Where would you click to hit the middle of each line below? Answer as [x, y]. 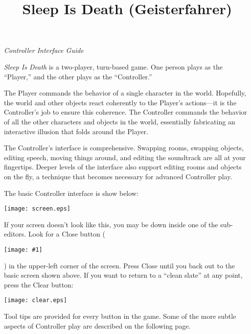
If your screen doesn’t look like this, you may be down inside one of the [111, 224]
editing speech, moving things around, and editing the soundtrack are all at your [125, 157]
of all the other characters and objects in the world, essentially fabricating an [120, 121]
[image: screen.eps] [37, 209]
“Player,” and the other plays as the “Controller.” [78, 76]
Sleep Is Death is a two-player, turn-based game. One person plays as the [113, 66]
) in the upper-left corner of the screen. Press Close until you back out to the [120, 265]
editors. [15, 234]
